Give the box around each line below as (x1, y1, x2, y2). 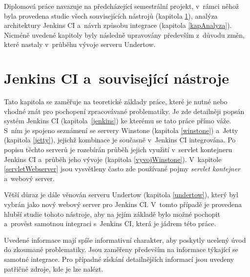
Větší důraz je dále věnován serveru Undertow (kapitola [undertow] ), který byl (4, 189, 238, 200)
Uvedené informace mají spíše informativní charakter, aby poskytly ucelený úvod (4, 234, 246, 245)
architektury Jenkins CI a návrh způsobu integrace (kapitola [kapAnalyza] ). (4, 20, 232, 30)
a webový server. (4, 173, 55, 183)
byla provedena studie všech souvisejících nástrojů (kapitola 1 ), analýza (4, 10, 218, 21)
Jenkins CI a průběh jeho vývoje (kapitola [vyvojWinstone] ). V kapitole (4, 154, 222, 164)
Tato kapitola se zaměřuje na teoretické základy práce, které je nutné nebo (4, 96, 228, 107)
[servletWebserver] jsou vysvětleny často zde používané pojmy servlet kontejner (4, 163, 241, 174)
